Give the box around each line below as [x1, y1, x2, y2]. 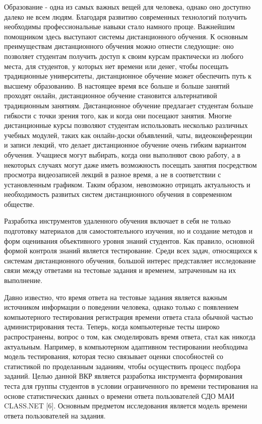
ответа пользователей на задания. [4, 410, 106, 420]
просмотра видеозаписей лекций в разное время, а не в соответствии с [4, 169, 221, 180]
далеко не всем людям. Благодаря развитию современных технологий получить [4, 11, 247, 22]
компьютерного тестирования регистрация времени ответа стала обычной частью [4, 311, 253, 322]
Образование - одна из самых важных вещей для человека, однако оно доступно [4, 2, 251, 12]
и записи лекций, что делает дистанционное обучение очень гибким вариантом [4, 139, 246, 150]
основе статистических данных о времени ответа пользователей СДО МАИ [4, 390, 235, 401]
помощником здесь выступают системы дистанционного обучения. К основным [4, 31, 248, 41]
